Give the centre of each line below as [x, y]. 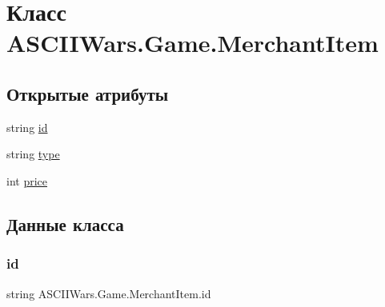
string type [33, 154]
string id [27, 127]
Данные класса [65, 223]
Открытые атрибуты [88, 93]
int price [27, 180]
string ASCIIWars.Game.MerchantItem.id [109, 293]
